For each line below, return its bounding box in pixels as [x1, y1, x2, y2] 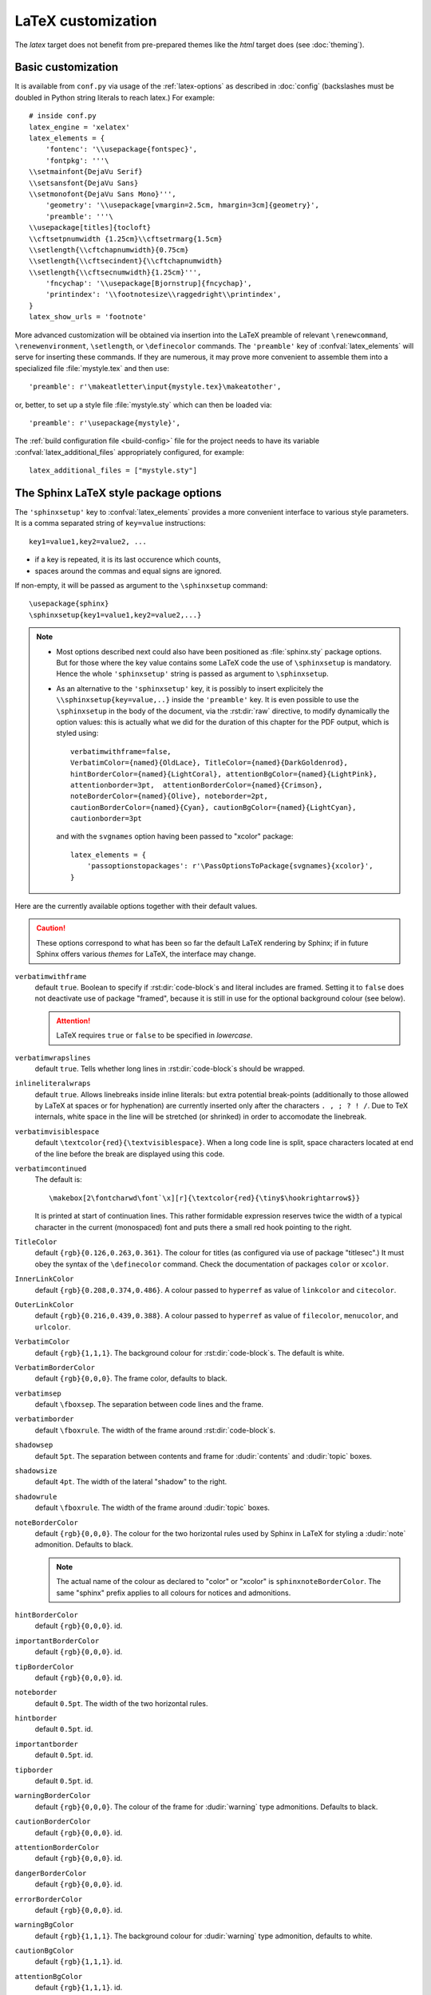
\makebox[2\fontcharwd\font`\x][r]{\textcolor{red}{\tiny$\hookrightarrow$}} [49, 1193, 361, 1203]
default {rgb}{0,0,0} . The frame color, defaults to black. [34, 1373, 227, 1384]
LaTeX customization [14, 12, 157, 30]
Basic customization [14, 61, 119, 74]
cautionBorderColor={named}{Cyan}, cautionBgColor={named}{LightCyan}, [70, 803, 357, 812]
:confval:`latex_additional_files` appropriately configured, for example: [14, 447, 245, 456]
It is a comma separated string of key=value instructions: [14, 519, 207, 528]
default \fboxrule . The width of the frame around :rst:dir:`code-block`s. [34, 1425, 275, 1435]
